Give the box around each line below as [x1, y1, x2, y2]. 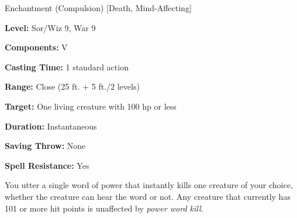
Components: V [5, 41, 68, 53]
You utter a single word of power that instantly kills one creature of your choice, [5, 179, 293, 191]
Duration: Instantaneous [5, 120, 97, 132]
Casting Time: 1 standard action [5, 60, 129, 73]
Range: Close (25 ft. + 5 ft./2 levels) [5, 80, 140, 93]
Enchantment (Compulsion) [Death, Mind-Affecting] [5, 2, 192, 13]
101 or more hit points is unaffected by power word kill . [5, 202, 203, 214]
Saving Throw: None [5, 139, 86, 152]
